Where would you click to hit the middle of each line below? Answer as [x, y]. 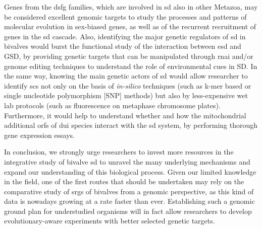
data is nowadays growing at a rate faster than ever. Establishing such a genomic [129, 201]
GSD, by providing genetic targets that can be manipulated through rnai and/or [129, 56]
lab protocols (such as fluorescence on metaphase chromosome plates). [112, 105]
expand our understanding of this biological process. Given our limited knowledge [130, 171]
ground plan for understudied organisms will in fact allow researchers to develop [128, 211]
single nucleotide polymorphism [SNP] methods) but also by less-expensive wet [126, 95]
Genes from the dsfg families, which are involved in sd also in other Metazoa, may [131, 7]
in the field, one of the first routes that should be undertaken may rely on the [124, 181]
